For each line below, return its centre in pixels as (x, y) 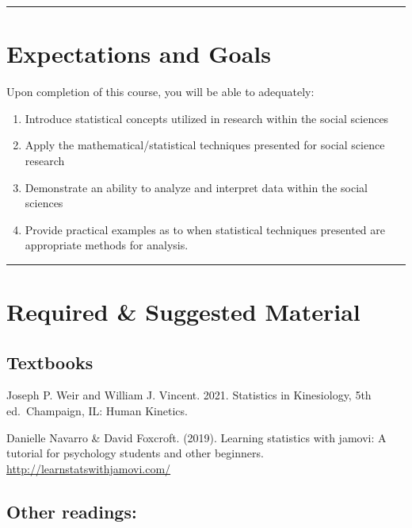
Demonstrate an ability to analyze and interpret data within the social (196, 187)
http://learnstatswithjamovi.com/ (89, 468)
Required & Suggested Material (183, 312)
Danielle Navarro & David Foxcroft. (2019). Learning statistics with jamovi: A (196, 437)
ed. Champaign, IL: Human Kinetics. (97, 411)
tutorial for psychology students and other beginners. (135, 453)
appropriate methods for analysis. (107, 245)
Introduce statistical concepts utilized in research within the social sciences (207, 118)
